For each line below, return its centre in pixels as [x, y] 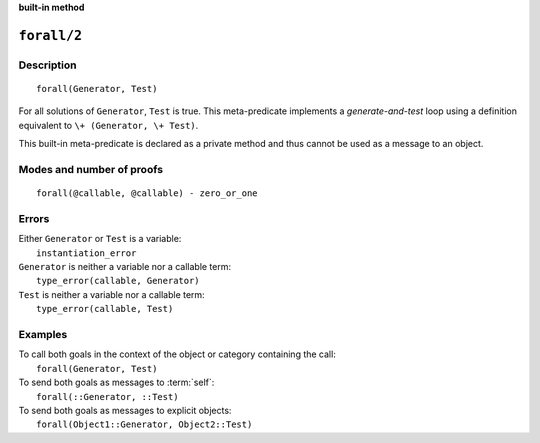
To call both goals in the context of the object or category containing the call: [177, 354]
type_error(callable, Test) [105, 309]
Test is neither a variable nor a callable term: [111, 294]
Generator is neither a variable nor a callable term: [125, 267]
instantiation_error [86, 253]
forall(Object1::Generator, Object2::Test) [144, 424]
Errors [34, 218]
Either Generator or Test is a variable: [100, 239]
